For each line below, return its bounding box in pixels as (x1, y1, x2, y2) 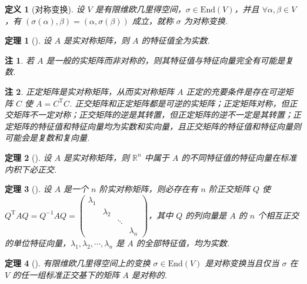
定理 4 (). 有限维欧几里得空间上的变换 (5, 256, 151, 269)
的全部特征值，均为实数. (136, 237, 229, 249)
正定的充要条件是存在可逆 (186, 85, 285, 97)
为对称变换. (183, 14, 228, 27)
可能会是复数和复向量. (5, 131, 90, 144)
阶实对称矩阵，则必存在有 (99, 183, 198, 195)
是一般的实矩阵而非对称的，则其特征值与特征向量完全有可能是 (46, 54, 285, 66)
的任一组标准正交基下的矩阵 (12, 268, 120, 280)
